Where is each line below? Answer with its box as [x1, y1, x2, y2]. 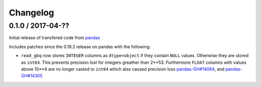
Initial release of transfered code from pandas [9, 35, 100, 41]
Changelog [9, 7, 54, 18]
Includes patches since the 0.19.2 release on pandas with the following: [9, 43, 151, 49]
